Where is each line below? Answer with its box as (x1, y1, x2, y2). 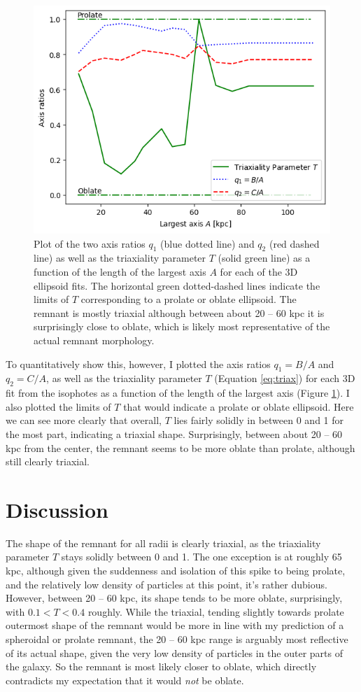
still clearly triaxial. (6, 454, 90, 469)
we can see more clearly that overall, (6, 413, 162, 428)
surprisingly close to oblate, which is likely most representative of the (34, 319, 330, 334)
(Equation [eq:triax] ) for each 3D (214, 371, 355, 386)
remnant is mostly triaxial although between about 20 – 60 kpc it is (34, 305, 325, 320)
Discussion (6, 495, 108, 523)
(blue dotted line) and (160, 236, 255, 250)
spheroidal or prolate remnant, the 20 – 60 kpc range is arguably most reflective (6, 632, 348, 647)
